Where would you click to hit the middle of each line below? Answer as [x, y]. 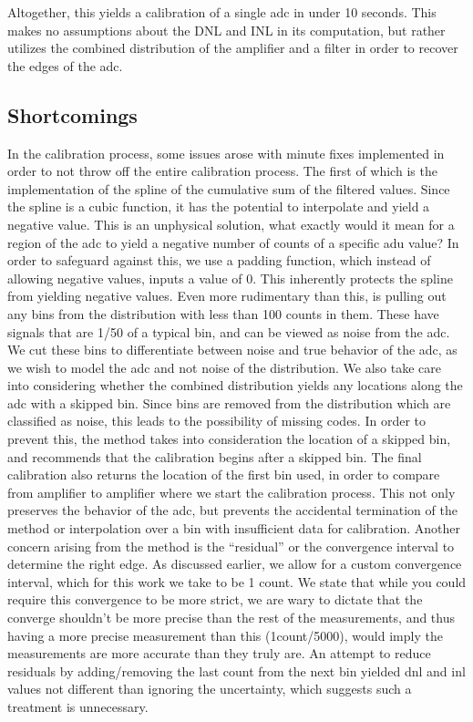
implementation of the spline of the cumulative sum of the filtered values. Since [229, 188]
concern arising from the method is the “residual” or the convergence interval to [231, 546]
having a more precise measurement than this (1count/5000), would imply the [225, 635]
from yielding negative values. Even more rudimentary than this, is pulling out [227, 296]
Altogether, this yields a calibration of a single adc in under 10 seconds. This [222, 12]
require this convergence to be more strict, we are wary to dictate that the [215, 599]
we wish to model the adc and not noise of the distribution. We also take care [224, 367]
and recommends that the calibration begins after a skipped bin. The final [215, 456]
